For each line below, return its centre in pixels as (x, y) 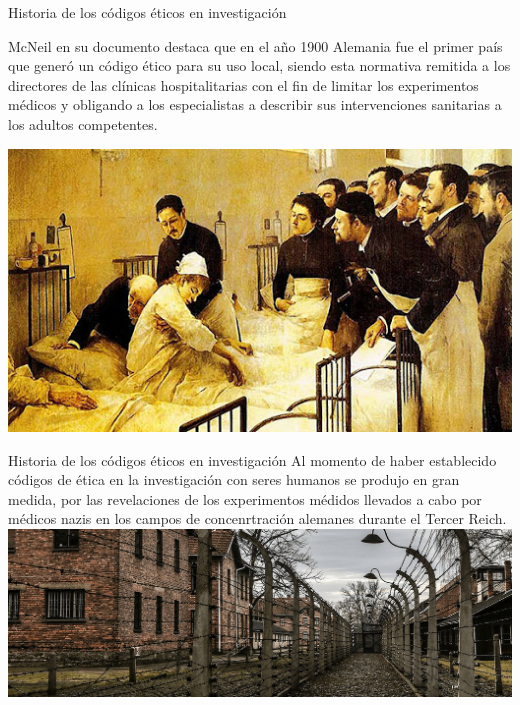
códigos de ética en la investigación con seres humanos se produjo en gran (234, 479)
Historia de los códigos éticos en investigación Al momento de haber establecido (252, 459)
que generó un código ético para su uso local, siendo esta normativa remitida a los (259, 65)
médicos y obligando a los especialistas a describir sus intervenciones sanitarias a (255, 104)
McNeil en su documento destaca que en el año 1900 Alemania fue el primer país (255, 45)
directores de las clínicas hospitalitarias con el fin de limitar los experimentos (243, 84)
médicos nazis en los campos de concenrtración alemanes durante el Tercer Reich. (257, 518)
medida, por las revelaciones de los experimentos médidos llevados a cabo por (245, 498)
